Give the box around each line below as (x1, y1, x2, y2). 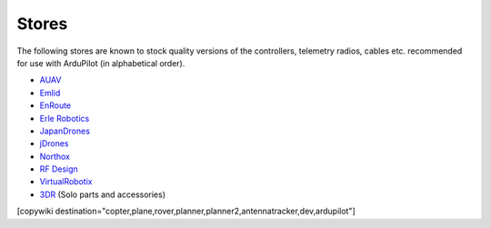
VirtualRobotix (39, 176, 93, 187)
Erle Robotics (39, 113, 90, 124)
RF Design (39, 164, 79, 174)
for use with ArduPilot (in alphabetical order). (16, 57, 185, 68)
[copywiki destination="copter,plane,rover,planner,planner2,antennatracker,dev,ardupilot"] (16, 205, 356, 217)
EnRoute (39, 100, 72, 111)
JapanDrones (39, 125, 91, 136)
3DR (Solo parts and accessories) (39, 189, 166, 200)
